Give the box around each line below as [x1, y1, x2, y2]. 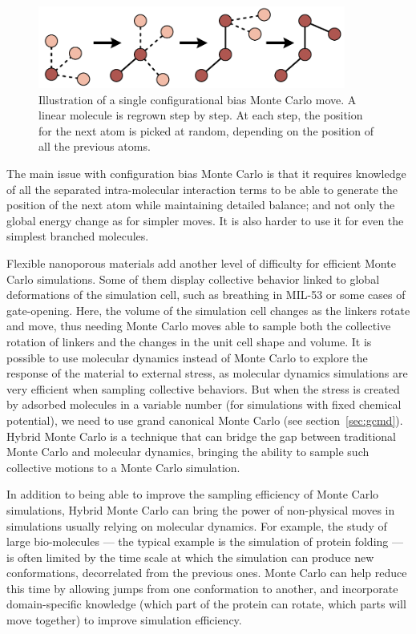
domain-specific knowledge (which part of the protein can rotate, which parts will [6, 596, 406, 612]
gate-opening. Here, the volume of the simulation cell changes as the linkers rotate [6, 301, 410, 318]
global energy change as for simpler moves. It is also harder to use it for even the [6, 212, 404, 228]
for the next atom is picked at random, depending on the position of [38, 122, 374, 139]
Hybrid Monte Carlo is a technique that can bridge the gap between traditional [6, 427, 396, 444]
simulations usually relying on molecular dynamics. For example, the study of [6, 517, 387, 534]
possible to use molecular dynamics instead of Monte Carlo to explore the [6, 349, 368, 365]
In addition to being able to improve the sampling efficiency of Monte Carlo [6, 486, 379, 503]
